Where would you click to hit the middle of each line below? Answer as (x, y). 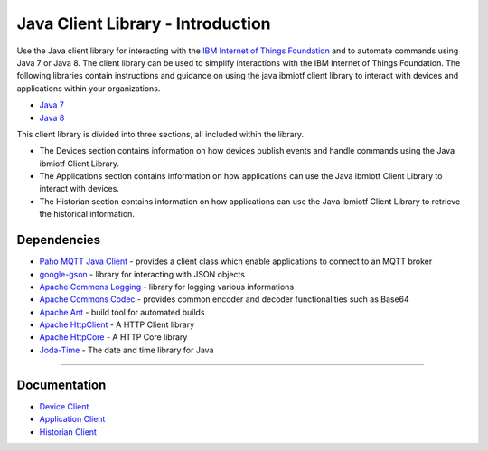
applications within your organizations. (89, 88)
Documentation (61, 385)
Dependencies (59, 240)
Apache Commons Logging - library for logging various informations (167, 287)
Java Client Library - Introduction (144, 23)
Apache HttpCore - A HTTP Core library (113, 337)
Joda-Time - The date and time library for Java (127, 350)
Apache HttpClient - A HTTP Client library (117, 324)
